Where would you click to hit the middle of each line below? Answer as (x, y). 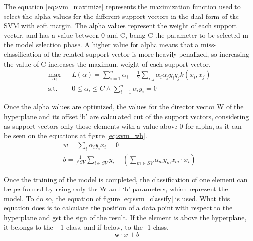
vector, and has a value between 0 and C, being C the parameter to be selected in (126, 35)
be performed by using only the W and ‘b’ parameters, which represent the (116, 189)
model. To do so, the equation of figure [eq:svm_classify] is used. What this (117, 198)
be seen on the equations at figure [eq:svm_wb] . (76, 135)
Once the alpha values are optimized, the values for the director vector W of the (124, 107)
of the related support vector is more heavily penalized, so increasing (146, 54)
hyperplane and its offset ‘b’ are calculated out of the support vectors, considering (126, 116)
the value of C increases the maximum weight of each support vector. (107, 63)
